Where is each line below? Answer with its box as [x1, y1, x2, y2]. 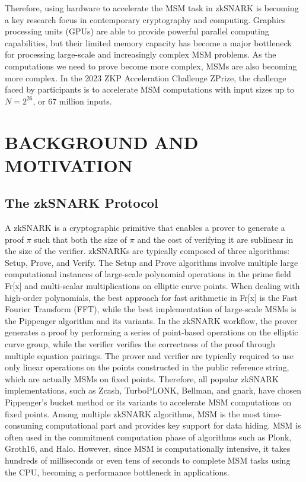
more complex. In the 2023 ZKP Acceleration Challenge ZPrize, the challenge [5, 71, 286, 84]
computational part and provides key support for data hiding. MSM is [46, 419, 301, 432]
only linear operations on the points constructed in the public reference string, [5, 361, 289, 373]
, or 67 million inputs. [33, 94, 112, 107]
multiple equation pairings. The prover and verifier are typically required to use [5, 349, 294, 361]
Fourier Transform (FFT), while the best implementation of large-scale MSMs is [5, 303, 297, 315]
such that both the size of [34, 233, 128, 245]
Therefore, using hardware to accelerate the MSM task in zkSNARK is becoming [5, 2, 299, 14]
